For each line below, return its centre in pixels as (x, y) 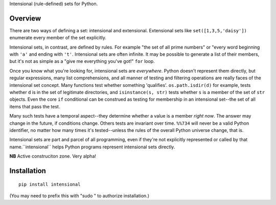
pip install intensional (50, 184)
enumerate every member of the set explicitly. (58, 38)
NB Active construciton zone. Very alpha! (53, 156)
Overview (25, 18)
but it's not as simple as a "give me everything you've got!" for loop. (82, 61)
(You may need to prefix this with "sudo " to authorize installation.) (79, 196)
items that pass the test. (35, 106)
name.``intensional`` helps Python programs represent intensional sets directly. (92, 147)
